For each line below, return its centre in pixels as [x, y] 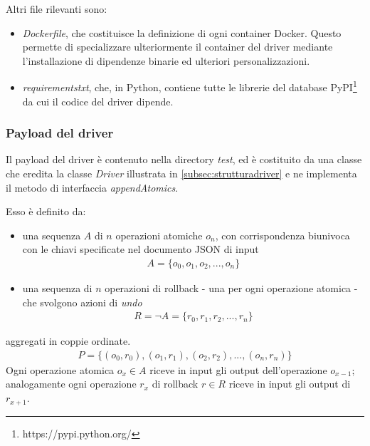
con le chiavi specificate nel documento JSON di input [141, 249]
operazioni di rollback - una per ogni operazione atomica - [231, 288]
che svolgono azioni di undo [82, 302]
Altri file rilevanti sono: [57, 9]
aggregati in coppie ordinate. [68, 341]
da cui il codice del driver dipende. [98, 101]
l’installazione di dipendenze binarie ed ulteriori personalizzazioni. [166, 60]
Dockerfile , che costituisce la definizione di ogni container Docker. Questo [182, 32]
